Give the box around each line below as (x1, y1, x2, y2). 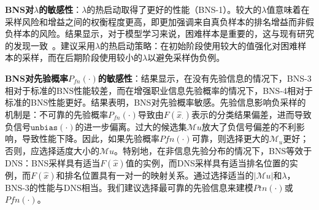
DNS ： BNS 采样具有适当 (5, 156, 101, 169)
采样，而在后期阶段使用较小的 (21, 51, 142, 64)
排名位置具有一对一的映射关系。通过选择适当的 (64, 168, 254, 181)
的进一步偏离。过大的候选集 (75, 120, 187, 133)
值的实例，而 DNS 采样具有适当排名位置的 (125, 156, 290, 169)
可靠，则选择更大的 (191, 132, 269, 145)
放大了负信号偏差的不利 (201, 120, 296, 133)
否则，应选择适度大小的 (5, 144, 99, 157)
